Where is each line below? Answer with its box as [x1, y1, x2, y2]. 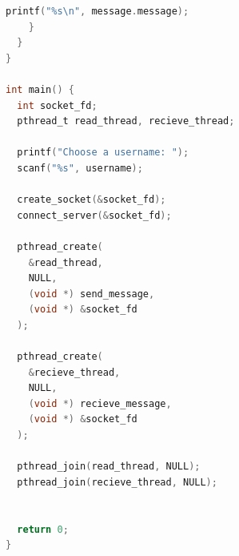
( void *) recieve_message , [28, 397, 172, 409]
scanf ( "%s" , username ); [17, 162, 143, 174]
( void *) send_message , [28, 288, 155, 300]
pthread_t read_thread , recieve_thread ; [17, 115, 235, 127]
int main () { [6, 83, 74, 95]
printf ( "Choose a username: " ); [17, 147, 189, 159]
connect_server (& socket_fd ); [17, 209, 172, 221]
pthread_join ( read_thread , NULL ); [17, 461, 201, 473]
